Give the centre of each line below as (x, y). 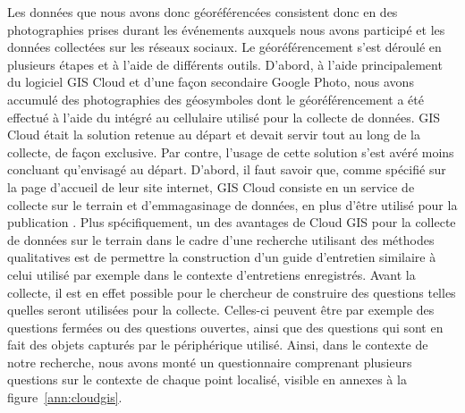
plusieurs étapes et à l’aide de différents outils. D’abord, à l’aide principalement (225, 64)
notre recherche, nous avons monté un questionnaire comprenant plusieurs (210, 362)
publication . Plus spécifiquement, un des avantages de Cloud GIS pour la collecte (232, 222)
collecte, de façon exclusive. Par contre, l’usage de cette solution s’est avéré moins (231, 152)
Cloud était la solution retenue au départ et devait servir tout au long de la (214, 135)
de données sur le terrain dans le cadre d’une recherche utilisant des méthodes (221, 239)
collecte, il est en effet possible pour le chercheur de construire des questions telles (232, 292)
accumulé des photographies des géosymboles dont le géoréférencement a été (216, 99)
